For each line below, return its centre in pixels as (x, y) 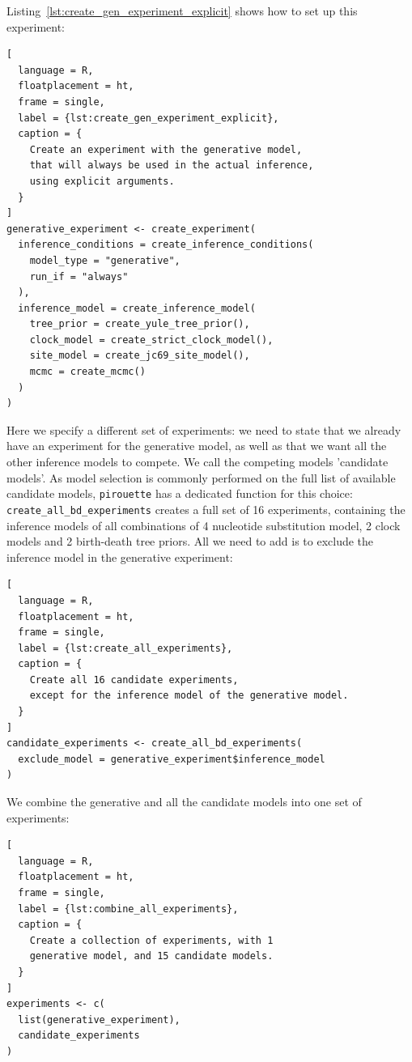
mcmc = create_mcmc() (87, 372)
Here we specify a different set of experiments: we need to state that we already (204, 429)
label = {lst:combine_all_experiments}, (128, 909)
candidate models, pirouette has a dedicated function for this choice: (180, 493)
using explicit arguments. (102, 181)
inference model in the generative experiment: (120, 556)
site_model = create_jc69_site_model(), (140, 356)
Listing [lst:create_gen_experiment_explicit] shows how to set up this (182, 11)
